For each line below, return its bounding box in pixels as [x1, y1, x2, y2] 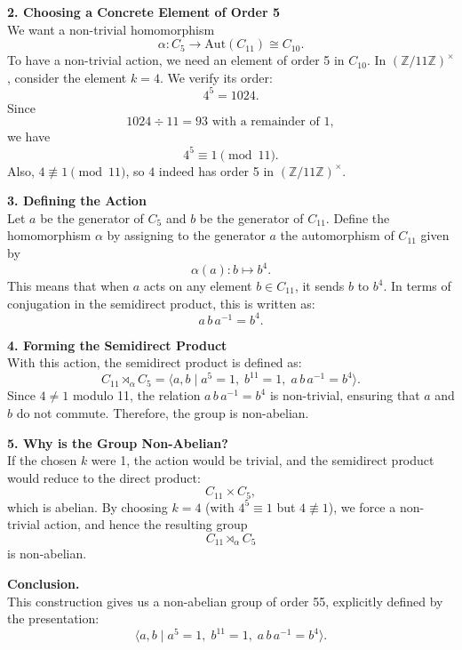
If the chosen [7, 451, 77, 469]
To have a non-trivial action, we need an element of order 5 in [7, 51, 345, 69]
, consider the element [7, 68, 127, 86]
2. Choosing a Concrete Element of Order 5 [7, 3, 280, 20]
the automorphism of [280, 226, 394, 245]
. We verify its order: [159, 68, 273, 86]
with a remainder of [211, 116, 320, 129]
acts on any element [143, 277, 252, 295]
